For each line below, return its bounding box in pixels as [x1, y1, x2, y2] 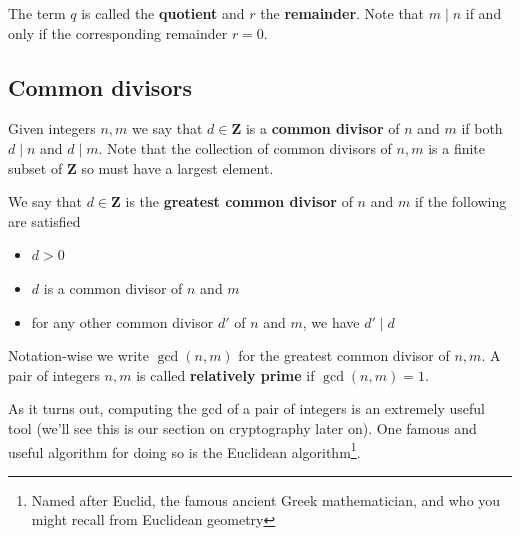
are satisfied [8, 210, 81, 231]
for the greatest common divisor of [238, 345, 450, 366]
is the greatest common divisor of [125, 191, 353, 212]
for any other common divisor [31, 311, 214, 332]
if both [461, 118, 503, 139]
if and [465, 3, 502, 23]
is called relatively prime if [136, 364, 315, 385]
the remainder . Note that [260, 3, 425, 23]
